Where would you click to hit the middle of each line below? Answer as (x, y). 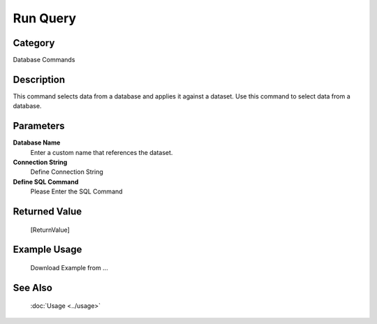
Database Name (37, 142)
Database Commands (44, 60)
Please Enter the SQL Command (76, 191)
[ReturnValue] (50, 230)
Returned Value (47, 212)
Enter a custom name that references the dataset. (102, 152)
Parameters (39, 126)
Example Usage (47, 250)
